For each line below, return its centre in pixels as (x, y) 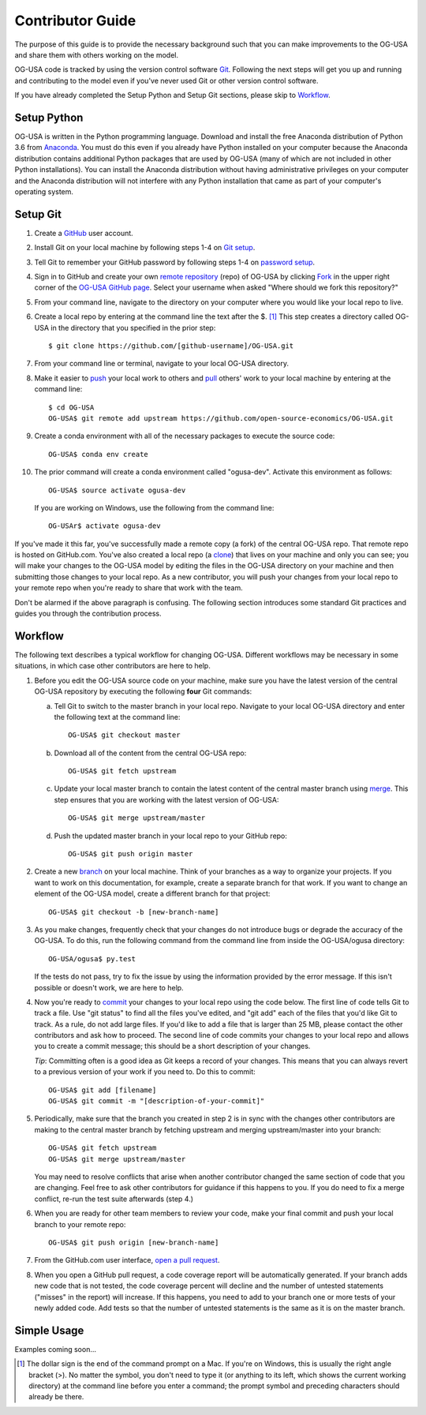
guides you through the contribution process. (88, 614)
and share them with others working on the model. (97, 54)
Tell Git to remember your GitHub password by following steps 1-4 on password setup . (175, 262)
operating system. (44, 191)
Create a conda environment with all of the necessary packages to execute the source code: (185, 436)
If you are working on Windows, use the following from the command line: (154, 507)
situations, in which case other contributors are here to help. (112, 666)
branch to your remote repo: (80, 1224)
